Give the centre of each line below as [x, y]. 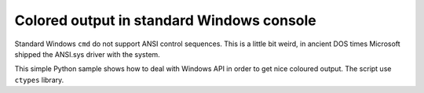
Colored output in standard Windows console [166, 20]
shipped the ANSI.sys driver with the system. [87, 54]
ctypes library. [39, 80]
